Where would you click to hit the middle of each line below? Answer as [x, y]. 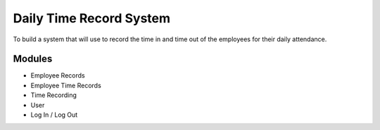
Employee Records [58, 75]
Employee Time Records [66, 85]
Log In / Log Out [54, 115]
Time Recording [54, 95]
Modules [33, 59]
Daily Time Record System [92, 18]
